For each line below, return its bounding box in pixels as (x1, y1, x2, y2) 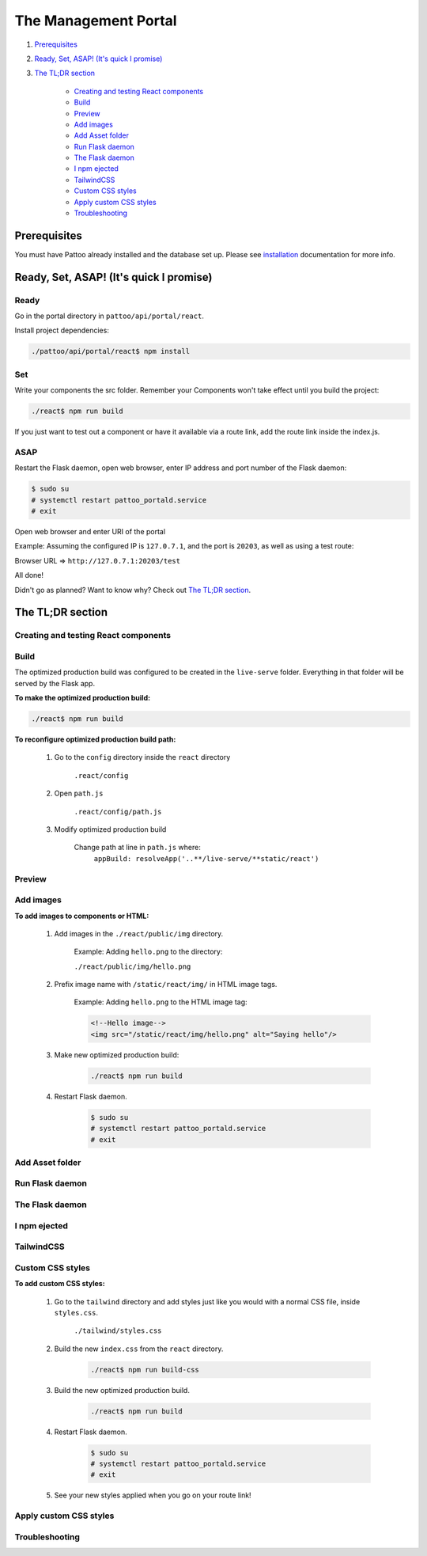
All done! (14, 571, 43, 580)
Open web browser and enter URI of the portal (14, 527, 166, 537)
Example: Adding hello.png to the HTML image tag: (74, 997, 248, 1007)
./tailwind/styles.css (74, 1326, 162, 1335)
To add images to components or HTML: (14, 911, 149, 920)
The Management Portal (14, 12, 177, 29)
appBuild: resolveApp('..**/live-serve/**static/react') (93, 854, 319, 863)
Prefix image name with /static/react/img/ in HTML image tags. (54, 980, 278, 989)
